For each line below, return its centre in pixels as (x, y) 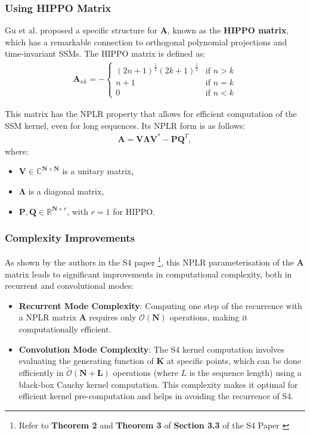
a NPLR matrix (48, 317)
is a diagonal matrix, (66, 191)
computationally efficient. (65, 328)
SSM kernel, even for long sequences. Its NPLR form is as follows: (125, 125)
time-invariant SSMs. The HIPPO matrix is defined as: (105, 53)
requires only (113, 317)
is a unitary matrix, (98, 171)
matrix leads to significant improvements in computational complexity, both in (148, 274)
